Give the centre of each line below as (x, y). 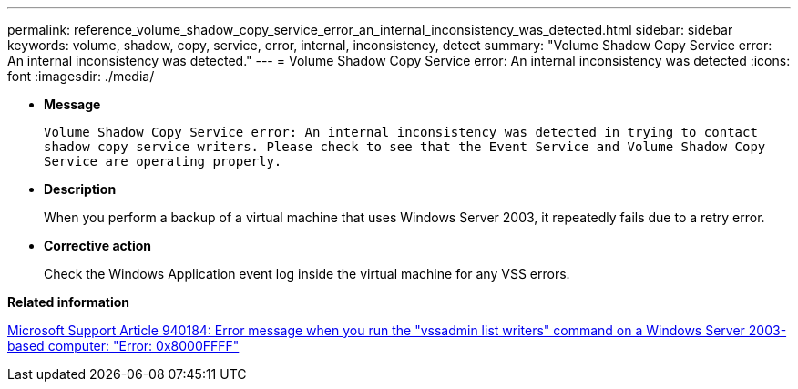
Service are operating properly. (163, 161)
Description (80, 189)
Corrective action (97, 246)
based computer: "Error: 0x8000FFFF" (123, 346)
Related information (69, 302)
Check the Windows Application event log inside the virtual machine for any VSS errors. (307, 274)
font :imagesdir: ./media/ (81, 76)
